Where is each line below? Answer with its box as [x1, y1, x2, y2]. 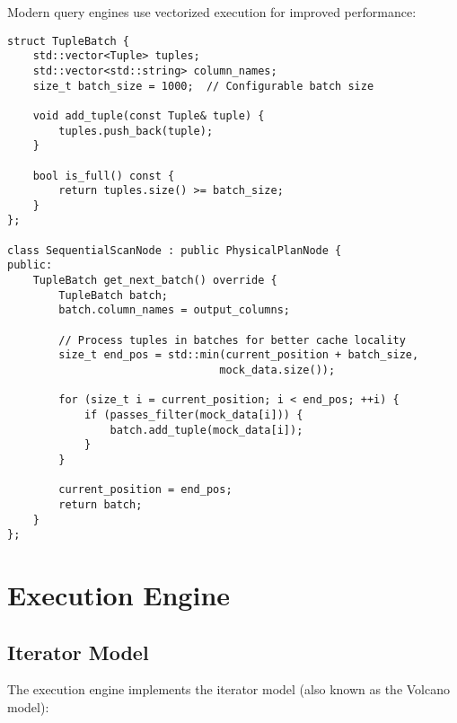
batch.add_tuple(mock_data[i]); [110, 423, 303, 436]
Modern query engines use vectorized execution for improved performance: [7, 3, 417, 21]
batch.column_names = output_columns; [58, 304, 290, 317]
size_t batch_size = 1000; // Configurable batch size [32, 79, 374, 93]
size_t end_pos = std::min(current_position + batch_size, [58, 348, 419, 362]
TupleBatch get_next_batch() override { [32, 274, 277, 287]
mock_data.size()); [219, 364, 336, 377]
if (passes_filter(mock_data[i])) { [83, 409, 303, 421]
